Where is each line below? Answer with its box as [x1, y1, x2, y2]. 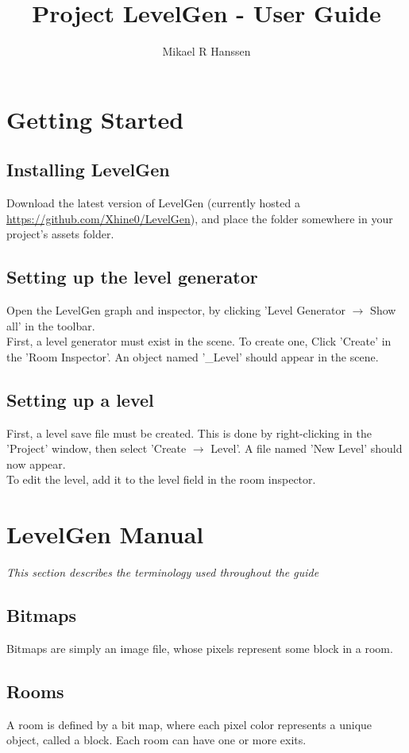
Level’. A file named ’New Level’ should [210, 440, 403, 457]
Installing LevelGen [6, 157, 170, 182]
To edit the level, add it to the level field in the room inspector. [6, 471, 316, 488]
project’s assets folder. [6, 226, 114, 242]
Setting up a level [6, 387, 154, 411]
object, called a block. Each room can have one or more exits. [6, 732, 307, 748]
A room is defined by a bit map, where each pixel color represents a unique [6, 716, 372, 732]
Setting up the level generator [6, 265, 258, 289]
